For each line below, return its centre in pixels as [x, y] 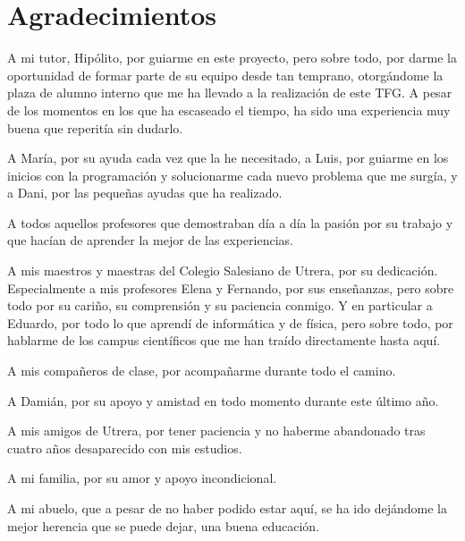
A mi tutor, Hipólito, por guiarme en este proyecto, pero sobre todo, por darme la [232, 58]
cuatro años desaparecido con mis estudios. [125, 448]
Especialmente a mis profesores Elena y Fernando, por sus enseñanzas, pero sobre [231, 287]
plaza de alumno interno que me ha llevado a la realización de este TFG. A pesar [230, 93]
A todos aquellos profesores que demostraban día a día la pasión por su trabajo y [230, 222]
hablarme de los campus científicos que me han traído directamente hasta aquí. [224, 340]
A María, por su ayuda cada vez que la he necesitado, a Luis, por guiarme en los [228, 158]
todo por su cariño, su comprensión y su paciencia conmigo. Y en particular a [220, 305]
